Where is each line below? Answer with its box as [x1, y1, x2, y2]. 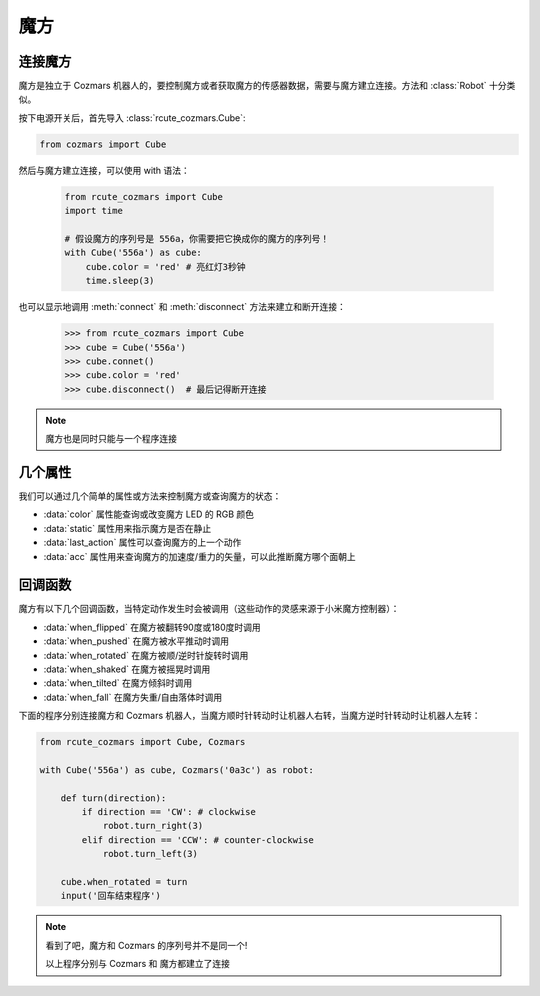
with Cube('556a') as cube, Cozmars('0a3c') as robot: [39, 764, 314, 775]
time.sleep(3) [85, 275, 155, 287]
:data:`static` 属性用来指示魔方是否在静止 [43, 522, 212, 534]
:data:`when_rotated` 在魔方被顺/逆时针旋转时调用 [43, 649, 249, 661]
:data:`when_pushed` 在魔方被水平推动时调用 [43, 635, 230, 647]
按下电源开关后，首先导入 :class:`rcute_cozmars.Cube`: [18, 111, 246, 124]
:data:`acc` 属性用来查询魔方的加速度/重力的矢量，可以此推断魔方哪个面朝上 [43, 550, 356, 562]
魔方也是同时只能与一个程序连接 [45, 433, 177, 445]
